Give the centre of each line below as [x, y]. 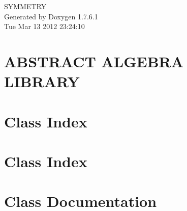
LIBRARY [42, 81]
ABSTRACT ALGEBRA [94, 61]
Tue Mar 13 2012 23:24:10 [44, 26]
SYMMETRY [25, 6]
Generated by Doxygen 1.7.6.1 [51, 16]
